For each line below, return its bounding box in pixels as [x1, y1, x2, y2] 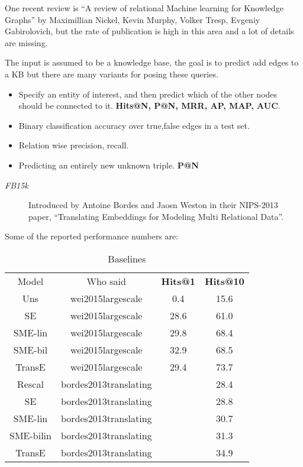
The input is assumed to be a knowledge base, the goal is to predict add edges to [5, 56, 299, 69]
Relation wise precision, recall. [18, 139, 129, 151]
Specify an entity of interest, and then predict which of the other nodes [18, 87, 278, 100]
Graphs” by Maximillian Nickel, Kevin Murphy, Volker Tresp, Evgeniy [5, 13, 260, 25]
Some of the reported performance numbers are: [5, 230, 179, 242]
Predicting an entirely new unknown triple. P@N [18, 158, 199, 171]
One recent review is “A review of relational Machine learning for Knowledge [5, 2, 283, 14]
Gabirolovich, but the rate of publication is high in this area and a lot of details [5, 25, 294, 37]
